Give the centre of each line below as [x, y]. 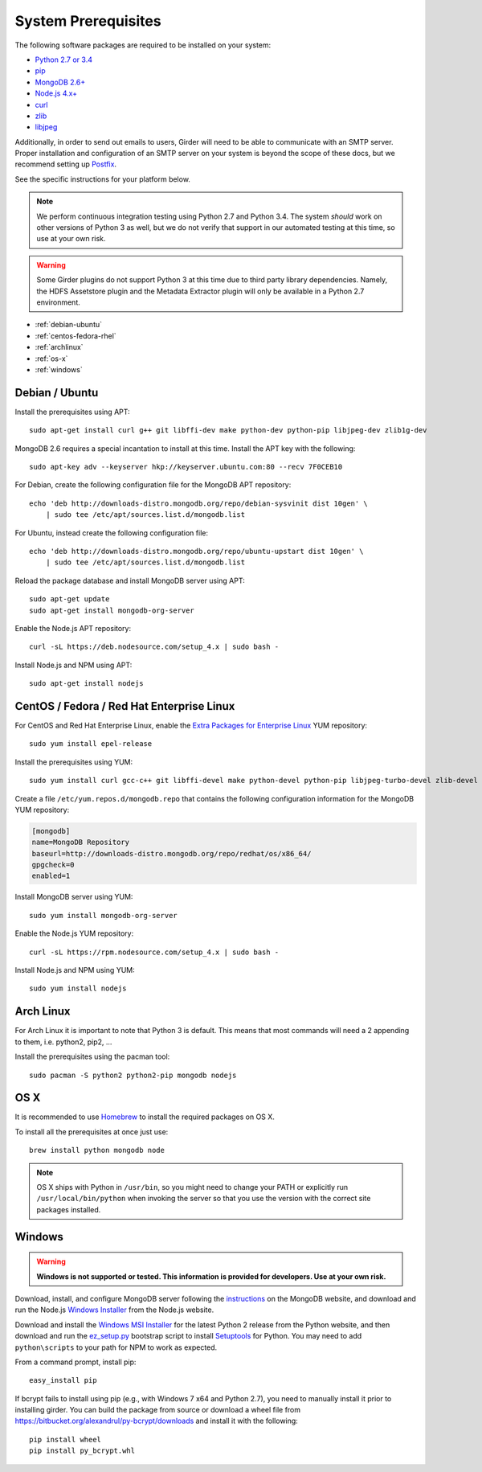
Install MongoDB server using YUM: [74, 897]
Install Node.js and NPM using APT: [74, 665]
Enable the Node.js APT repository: [73, 628]
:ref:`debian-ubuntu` [69, 325]
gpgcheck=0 [53, 865]
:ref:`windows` [59, 369]
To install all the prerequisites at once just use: [92, 1132]
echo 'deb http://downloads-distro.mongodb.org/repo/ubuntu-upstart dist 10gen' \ [196, 551]
